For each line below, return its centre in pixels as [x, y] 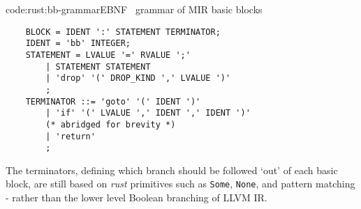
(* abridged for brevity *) [111, 124]
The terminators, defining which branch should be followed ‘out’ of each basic [172, 170]
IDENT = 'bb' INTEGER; [78, 44]
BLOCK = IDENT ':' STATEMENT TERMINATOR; [123, 32]
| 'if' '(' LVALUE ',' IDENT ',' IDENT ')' [148, 113]
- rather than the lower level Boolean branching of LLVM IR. [137, 198]
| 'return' [71, 136]
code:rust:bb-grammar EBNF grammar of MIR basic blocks [134, 9]
